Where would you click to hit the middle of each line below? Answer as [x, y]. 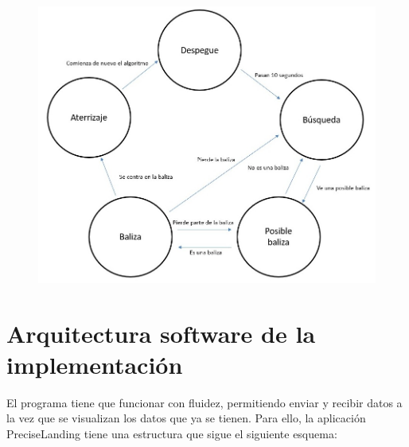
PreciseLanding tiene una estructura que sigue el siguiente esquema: [172, 433]
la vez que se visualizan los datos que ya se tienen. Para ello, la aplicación [186, 418]
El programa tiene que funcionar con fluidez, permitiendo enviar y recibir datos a [204, 402]
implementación [95, 364]
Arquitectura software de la [161, 333]
